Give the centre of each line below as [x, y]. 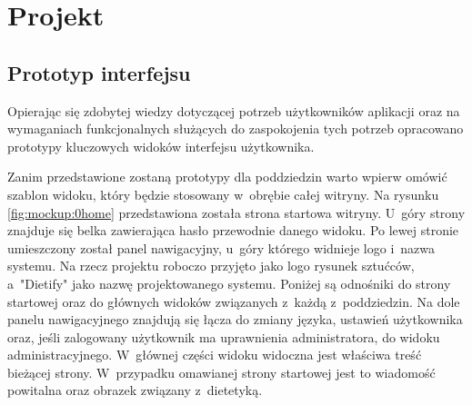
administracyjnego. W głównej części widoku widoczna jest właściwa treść [215, 355]
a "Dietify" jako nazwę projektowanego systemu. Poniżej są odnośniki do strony [229, 283]
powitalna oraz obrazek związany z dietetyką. [135, 390]
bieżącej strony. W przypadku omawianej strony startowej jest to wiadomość [221, 372]
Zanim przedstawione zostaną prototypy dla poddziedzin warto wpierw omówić [227, 177]
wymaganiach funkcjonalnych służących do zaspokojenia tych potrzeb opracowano [236, 128]
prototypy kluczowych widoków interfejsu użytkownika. [161, 146]
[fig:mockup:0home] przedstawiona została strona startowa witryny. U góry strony [236, 212]
